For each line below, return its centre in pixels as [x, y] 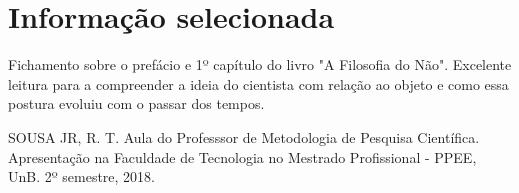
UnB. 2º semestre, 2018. [81, 176]
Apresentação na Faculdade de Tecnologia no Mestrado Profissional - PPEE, [242, 156]
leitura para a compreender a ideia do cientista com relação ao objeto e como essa [258, 83]
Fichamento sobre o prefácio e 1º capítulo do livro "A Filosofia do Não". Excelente [260, 64]
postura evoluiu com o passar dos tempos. [136, 103]
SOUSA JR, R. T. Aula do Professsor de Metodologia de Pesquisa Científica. [244, 136]
